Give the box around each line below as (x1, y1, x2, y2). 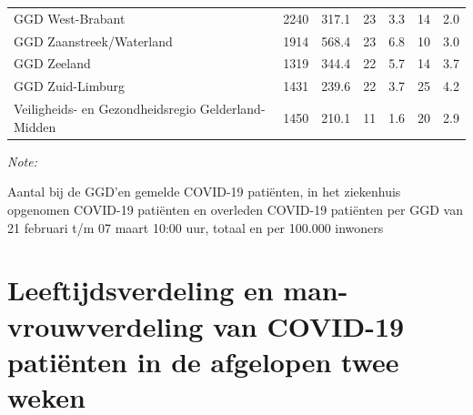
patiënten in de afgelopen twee (7, 342, 399, 380)
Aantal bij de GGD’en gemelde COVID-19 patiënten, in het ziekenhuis (7, 182, 401, 201)
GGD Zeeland (14, 54, 91, 73)
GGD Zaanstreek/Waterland (14, 31, 173, 50)
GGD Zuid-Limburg (14, 76, 125, 96)
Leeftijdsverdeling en (7, 271, 274, 309)
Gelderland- (199, 99, 266, 118)
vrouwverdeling (7, 307, 204, 344)
